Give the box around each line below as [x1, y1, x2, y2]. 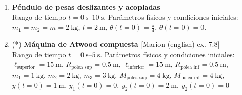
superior [17, 64, 35, 70]
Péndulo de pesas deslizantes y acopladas [12, 2, 160, 12]
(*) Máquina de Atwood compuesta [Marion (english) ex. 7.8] [12, 39, 220, 50]
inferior [128, 64, 144, 70]
